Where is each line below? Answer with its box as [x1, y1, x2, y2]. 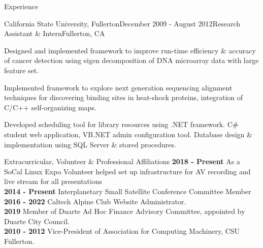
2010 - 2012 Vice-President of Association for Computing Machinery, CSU [4, 226, 240, 236]
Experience [4, 1, 39, 11]
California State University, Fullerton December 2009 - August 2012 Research [4, 18, 240, 28]
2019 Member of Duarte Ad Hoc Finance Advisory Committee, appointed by [4, 206, 245, 216]
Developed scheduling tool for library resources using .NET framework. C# [4, 119, 239, 130]
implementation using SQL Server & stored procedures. [4, 139, 176, 149]
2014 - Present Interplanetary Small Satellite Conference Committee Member [4, 185, 251, 196]
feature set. [4, 65, 39, 75]
